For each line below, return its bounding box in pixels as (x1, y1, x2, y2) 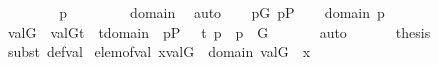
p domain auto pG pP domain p (59, 2, 385, 22)
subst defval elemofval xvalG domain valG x (7, 41, 311, 62)
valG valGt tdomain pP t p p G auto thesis (7, 21, 431, 42)
